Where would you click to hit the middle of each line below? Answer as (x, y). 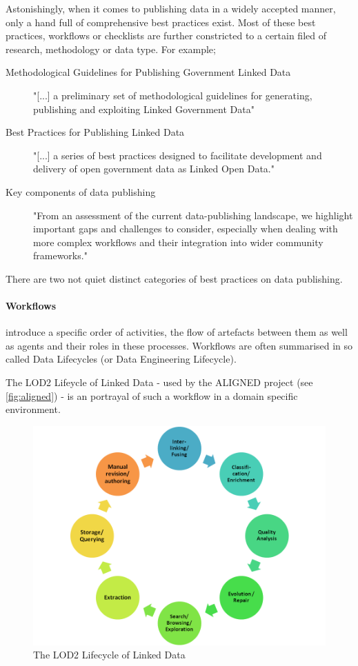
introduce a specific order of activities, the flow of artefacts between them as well (177, 332)
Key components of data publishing (81, 191)
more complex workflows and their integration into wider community (178, 242)
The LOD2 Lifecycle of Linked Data (109, 655)
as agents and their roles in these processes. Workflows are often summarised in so (179, 345)
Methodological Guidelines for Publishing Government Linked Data (148, 72)
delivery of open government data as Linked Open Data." (154, 169)
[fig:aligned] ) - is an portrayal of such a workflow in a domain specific (152, 395)
